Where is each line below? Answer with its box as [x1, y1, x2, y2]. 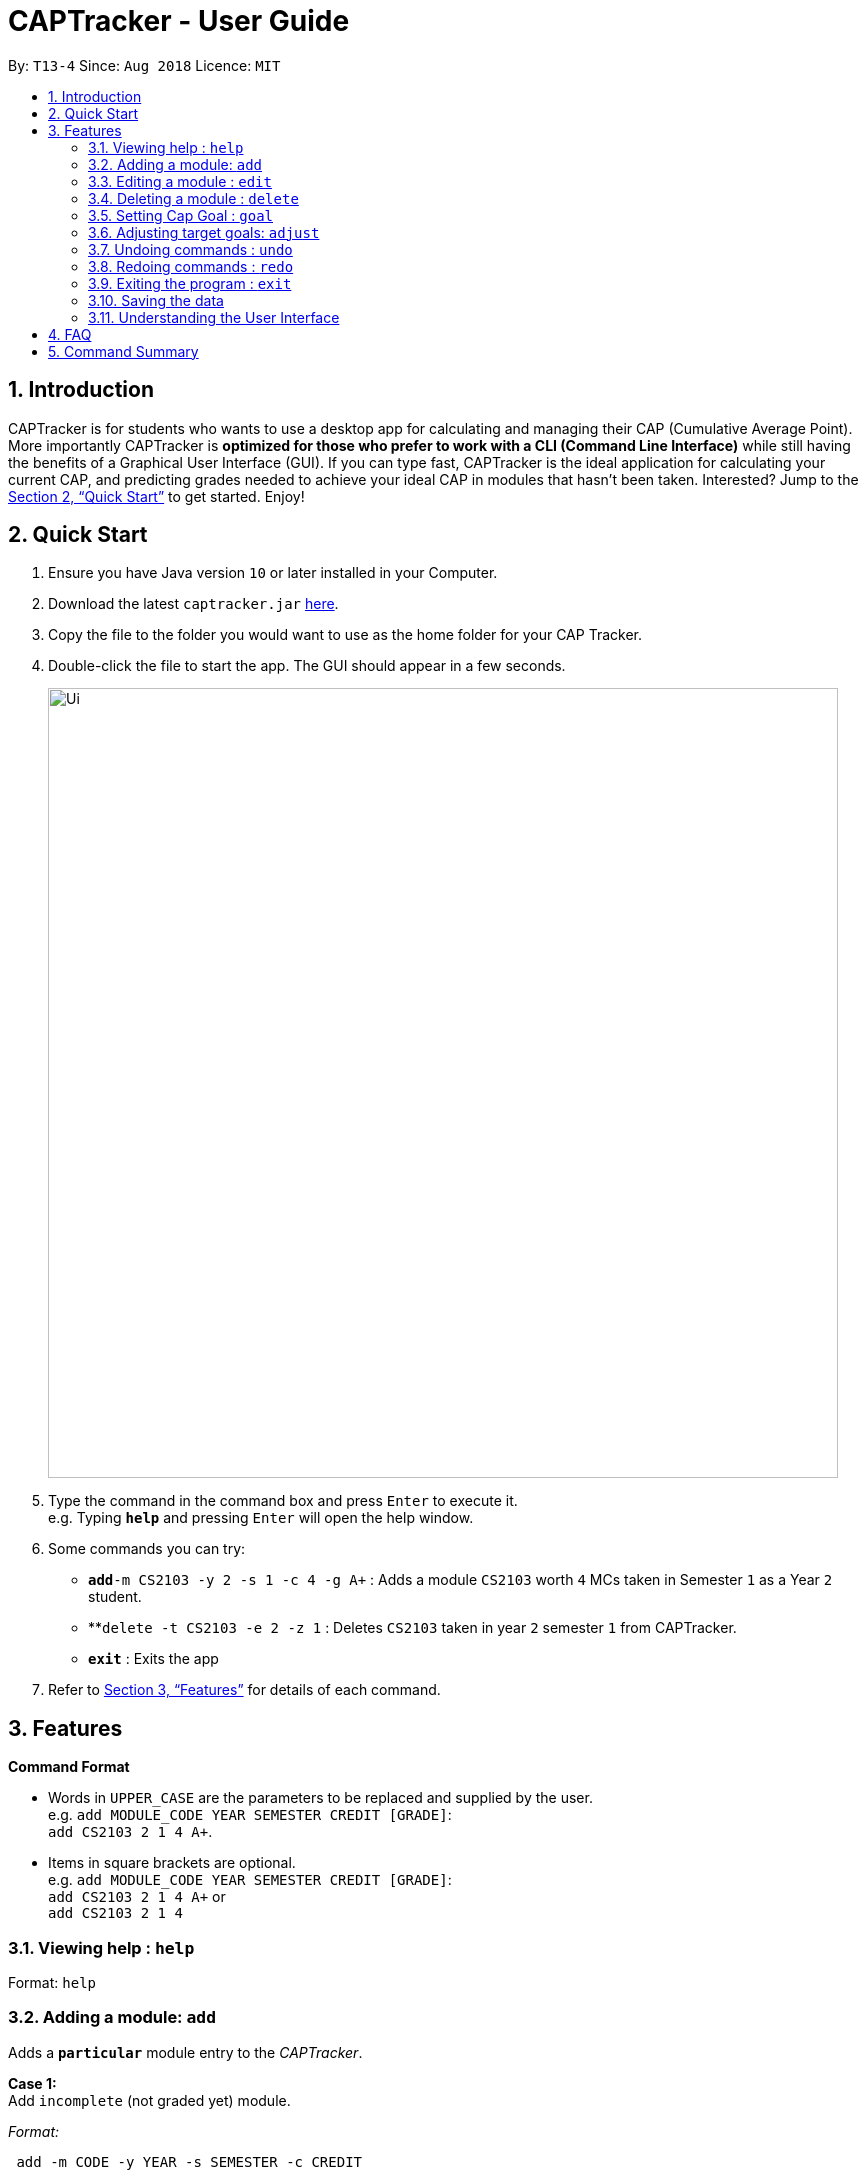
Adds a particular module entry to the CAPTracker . [8, 2043, 363, 2061]
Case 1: [8, 2074, 57, 2092]
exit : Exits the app [88, 1650, 219, 1668]
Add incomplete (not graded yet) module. [8, 2091, 291, 2109]
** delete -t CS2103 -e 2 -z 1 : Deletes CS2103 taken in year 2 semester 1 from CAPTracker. [88, 1619, 737, 1637]
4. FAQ [48, 325, 92, 343]
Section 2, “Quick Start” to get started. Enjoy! [8, 487, 305, 505]
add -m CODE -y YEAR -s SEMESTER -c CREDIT [16, 2153, 363, 2170]
